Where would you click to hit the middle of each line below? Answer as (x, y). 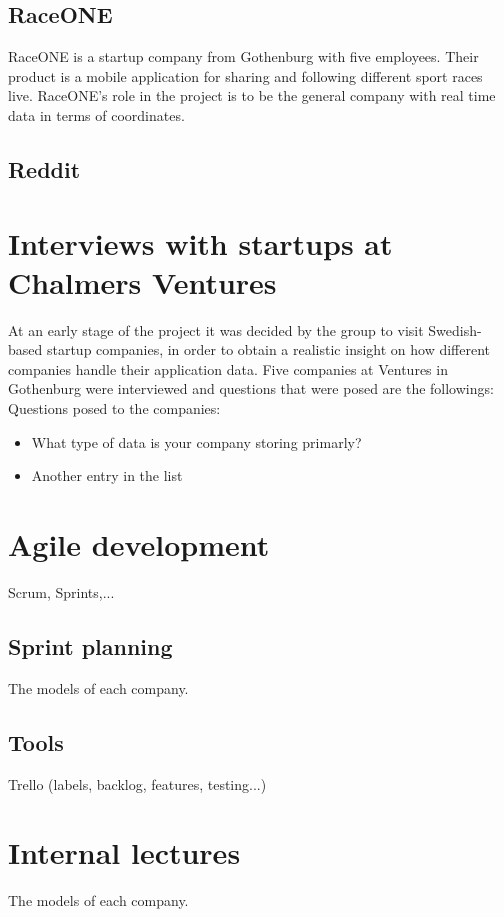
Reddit (44, 168)
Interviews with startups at (200, 242)
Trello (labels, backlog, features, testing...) (137, 783)
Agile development (139, 544)
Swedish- (455, 329)
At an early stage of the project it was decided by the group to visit (216, 329)
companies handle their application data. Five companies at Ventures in (228, 368)
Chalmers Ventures (142, 281)
